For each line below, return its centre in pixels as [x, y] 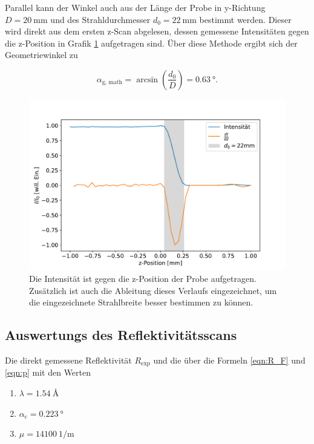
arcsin [147, 80]
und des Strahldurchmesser [100, 19]
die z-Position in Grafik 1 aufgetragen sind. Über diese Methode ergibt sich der [151, 43]
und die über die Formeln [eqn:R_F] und [229, 360]
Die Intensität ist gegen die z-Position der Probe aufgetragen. [143, 278]
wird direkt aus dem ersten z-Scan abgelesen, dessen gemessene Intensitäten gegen [157, 31]
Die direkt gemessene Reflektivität [68, 360]
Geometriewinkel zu [41, 55]
